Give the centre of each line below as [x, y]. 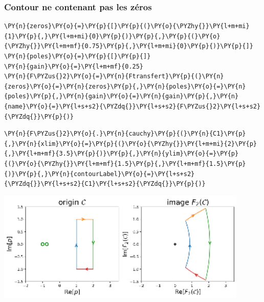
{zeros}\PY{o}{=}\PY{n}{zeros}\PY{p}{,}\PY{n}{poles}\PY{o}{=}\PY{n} [125, 86]
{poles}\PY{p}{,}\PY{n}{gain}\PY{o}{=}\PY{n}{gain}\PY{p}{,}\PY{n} [122, 96]
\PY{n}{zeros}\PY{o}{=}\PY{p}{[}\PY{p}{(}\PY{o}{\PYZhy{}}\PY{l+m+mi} [127, 26]
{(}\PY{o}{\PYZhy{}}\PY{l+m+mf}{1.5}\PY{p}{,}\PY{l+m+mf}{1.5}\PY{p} [125, 164]
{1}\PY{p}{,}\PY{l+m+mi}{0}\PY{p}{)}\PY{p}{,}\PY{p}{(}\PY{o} [112, 36]
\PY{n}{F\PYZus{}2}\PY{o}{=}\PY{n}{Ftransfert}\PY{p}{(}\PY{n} [114, 77]
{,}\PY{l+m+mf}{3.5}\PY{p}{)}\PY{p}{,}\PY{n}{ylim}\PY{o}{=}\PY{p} [122, 154]
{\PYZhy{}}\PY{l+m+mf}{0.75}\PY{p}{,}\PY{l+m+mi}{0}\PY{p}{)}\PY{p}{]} [129, 46]
